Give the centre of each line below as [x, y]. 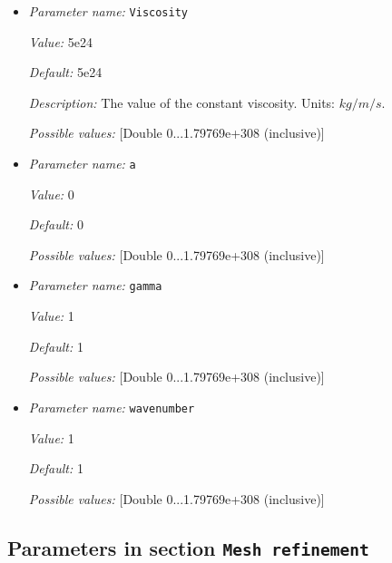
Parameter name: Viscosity [108, 11]
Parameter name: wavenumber [112, 407]
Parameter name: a [82, 164]
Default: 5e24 [65, 72]
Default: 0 [56, 224]
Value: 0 [51, 194]
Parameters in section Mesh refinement [188, 547]
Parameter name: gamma [95, 285]
